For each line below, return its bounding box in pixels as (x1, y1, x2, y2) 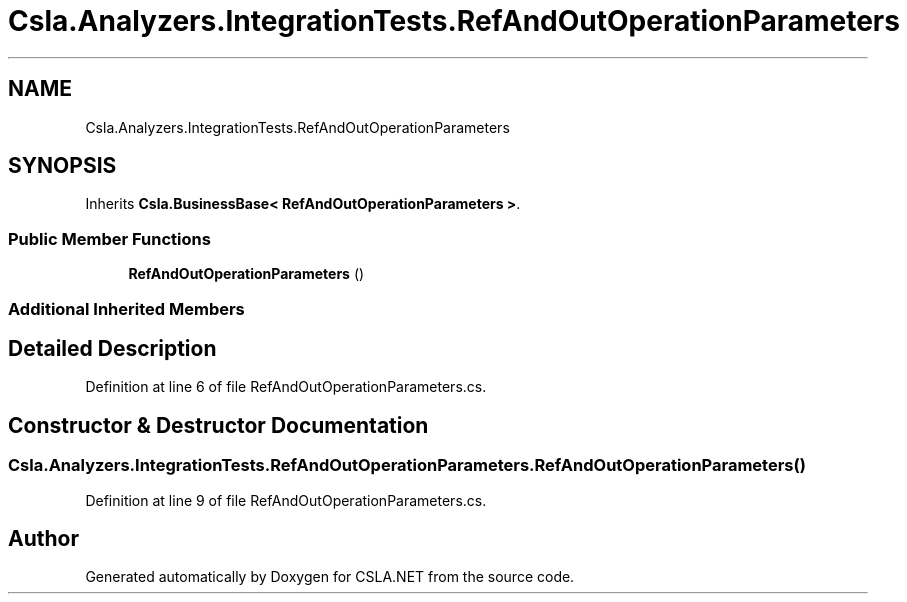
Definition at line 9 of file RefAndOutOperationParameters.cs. (85, 491, 487, 509)
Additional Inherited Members (8, 298, 245, 319)
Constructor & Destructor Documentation (8, 412, 429, 438)
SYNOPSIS (8, 153, 117, 179)
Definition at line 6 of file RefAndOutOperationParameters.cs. (85, 378, 487, 396)
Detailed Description (8, 335, 217, 361)
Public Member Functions (8, 228, 211, 249)
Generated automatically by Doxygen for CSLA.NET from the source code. (85, 568, 575, 586)
